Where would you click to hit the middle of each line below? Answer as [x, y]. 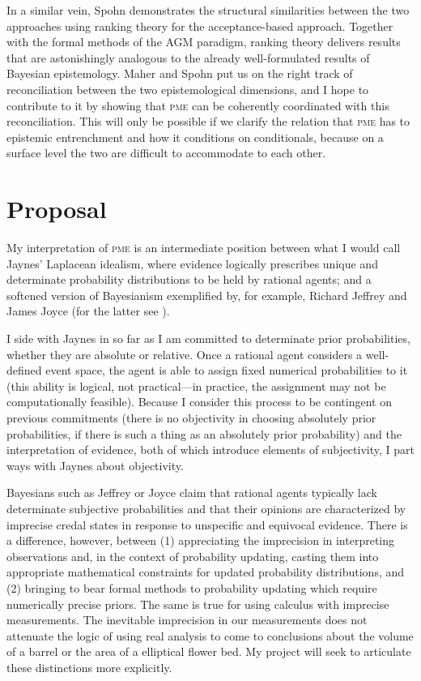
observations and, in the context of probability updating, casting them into [193, 556]
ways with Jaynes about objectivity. [95, 465]
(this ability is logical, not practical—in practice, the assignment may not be [196, 385]
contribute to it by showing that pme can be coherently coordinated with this [198, 105]
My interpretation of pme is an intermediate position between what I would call [204, 248]
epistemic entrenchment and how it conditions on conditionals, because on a [195, 137]
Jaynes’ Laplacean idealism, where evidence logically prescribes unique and [192, 263]
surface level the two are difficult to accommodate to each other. [166, 153]
